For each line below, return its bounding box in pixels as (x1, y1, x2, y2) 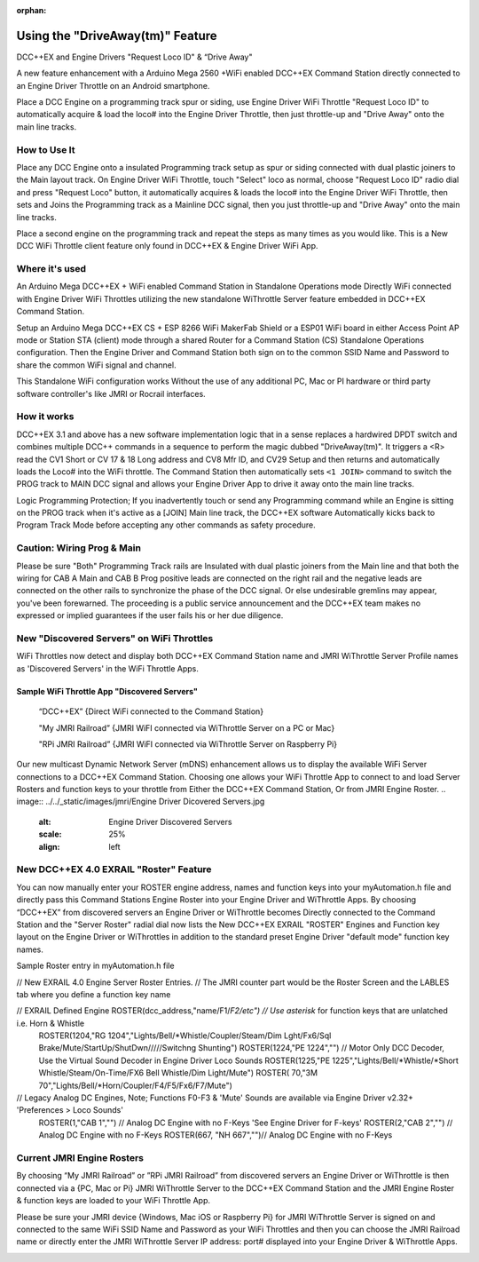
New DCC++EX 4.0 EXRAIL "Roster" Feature (16, 863, 212, 876)
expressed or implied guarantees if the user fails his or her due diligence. (16, 610, 284, 621)
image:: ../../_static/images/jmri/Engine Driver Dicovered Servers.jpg (16, 796, 265, 807)
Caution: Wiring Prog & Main (16, 542, 142, 554)
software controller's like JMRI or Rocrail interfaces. (16, 388, 206, 399)
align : (38, 841, 60, 852)
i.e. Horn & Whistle (16, 1018, 84, 1028)
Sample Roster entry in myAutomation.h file (16, 960, 175, 972)
